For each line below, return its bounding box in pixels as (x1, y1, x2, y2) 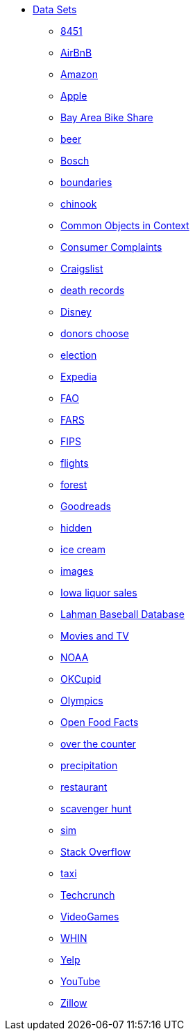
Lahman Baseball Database (60, 608, 185, 620)
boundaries (60, 176, 112, 188)
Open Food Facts (60, 716, 139, 728)
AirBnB (60, 47, 92, 59)
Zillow (60, 997, 87, 1009)
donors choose (60, 327, 129, 339)
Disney (60, 306, 92, 318)
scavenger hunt (60, 803, 132, 814)
